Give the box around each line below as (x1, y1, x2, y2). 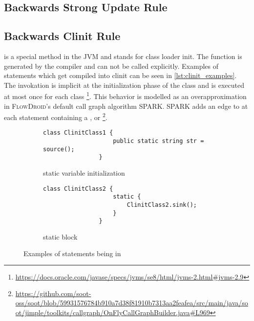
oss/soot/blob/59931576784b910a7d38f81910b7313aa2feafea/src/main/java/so (15, 298, 248, 308)
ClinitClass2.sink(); (127, 201, 197, 208)
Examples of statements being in (23, 248, 121, 258)
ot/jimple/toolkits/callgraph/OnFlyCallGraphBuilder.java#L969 (15, 307, 210, 317)
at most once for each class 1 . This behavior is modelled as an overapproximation (4, 90, 247, 101)
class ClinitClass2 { (43, 185, 113, 192)
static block (43, 231, 78, 241)
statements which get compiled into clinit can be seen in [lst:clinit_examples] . (4, 70, 237, 80)
